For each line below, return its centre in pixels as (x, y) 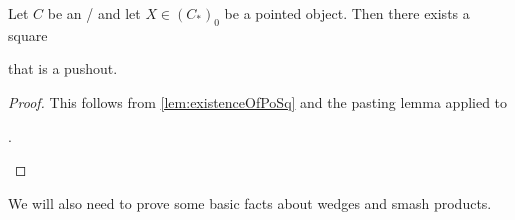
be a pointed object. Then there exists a (347, 13)
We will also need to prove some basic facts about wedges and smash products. (250, 202)
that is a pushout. (63, 68)
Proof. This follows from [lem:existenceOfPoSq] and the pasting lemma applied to (258, 101)
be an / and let (94, 13)
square (28, 34)
